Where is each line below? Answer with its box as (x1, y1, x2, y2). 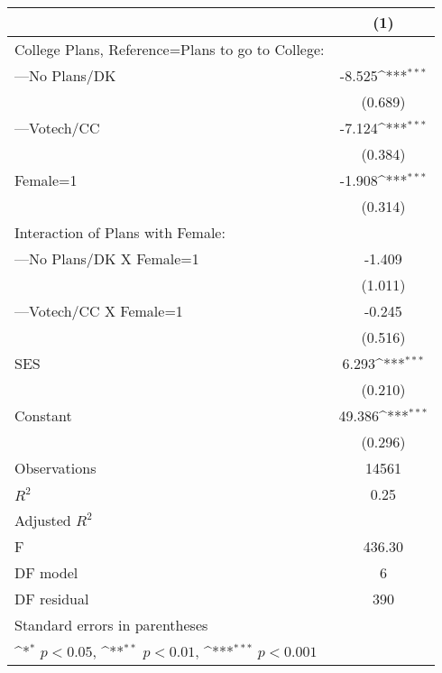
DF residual (14, 588, 89, 609)
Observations (14, 457, 97, 478)
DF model (14, 562, 78, 583)
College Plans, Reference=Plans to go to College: (14, 39, 325, 60)
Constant (14, 405, 72, 426)
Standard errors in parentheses (14, 614, 208, 635)
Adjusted (14, 510, 71, 530)
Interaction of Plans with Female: (14, 222, 226, 243)
